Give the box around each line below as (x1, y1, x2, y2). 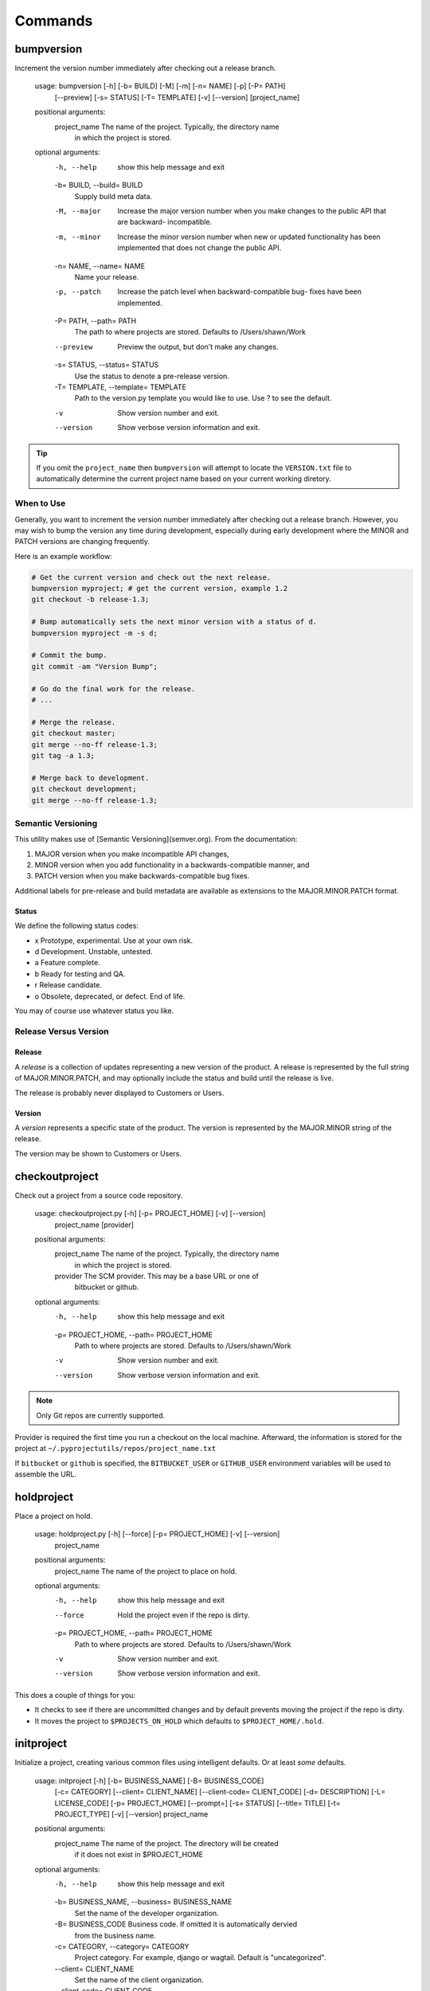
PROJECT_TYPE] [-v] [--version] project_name (54, 1809, 209, 1819)
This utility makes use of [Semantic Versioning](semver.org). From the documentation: (14, 835, 298, 844)
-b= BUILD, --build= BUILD (54, 180, 143, 190)
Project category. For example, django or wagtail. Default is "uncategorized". (74, 1953, 326, 1962)
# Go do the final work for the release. (31, 684, 196, 693)
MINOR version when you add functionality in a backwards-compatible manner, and (34, 860, 310, 870)
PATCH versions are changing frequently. (14, 537, 150, 546)
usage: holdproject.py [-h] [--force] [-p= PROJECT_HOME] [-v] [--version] (34, 1529, 280, 1539)
